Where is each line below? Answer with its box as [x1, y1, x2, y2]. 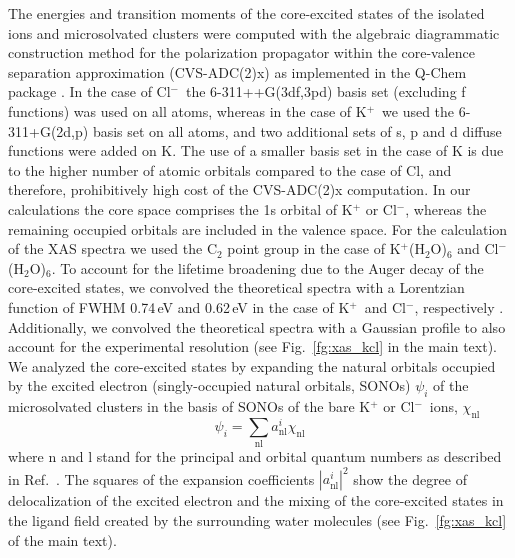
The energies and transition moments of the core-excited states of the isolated [8, 3, 485, 23]
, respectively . [414, 296, 504, 317]
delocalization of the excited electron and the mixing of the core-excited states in [8, 490, 504, 511]
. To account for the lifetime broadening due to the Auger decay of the [51, 257, 484, 278]
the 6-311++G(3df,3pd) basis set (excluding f [186, 81, 466, 102]
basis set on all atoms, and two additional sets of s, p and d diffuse [92, 120, 502, 141]
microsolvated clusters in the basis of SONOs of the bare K [8, 396, 371, 417]
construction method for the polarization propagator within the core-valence [8, 42, 476, 63]
